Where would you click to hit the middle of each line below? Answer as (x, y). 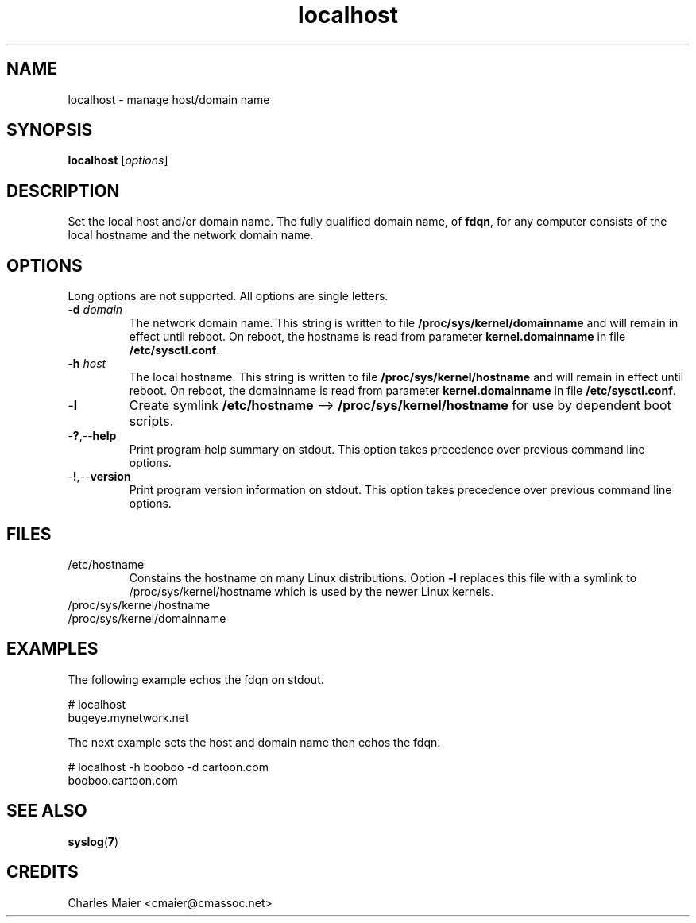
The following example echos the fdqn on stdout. (196, 679)
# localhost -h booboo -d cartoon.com (168, 767)
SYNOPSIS (50, 130)
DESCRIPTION (63, 191)
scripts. (151, 421)
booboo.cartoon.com (123, 780)
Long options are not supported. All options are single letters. (228, 296)
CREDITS (43, 872)
